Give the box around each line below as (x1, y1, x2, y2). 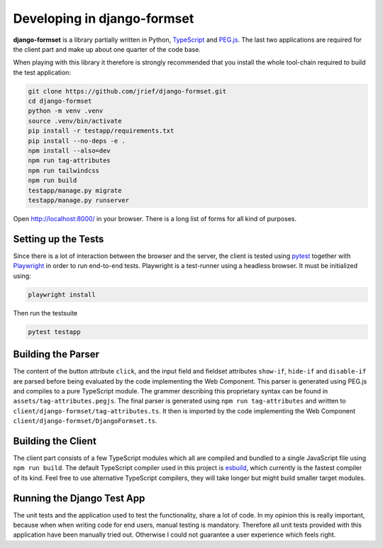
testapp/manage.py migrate (28, 186, 122, 194)
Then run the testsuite (13, 308, 78, 317)
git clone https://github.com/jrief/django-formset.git (28, 87, 227, 95)
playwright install (28, 291, 96, 298)
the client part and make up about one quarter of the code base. (13, 45, 201, 53)
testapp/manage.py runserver (28, 196, 130, 204)
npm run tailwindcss (28, 167, 99, 174)
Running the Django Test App (13, 492, 145, 504)
